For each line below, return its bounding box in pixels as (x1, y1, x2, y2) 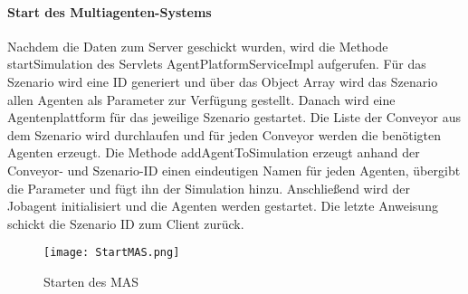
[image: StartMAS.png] (43, 246, 180, 260)
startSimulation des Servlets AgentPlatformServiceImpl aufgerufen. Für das (7, 54, 426, 73)
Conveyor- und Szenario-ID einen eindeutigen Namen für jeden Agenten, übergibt (7, 160, 461, 179)
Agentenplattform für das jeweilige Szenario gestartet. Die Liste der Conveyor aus (7, 108, 462, 127)
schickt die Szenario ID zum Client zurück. (7, 213, 244, 232)
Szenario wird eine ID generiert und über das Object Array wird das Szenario (7, 71, 438, 90)
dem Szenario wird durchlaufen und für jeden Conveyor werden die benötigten (7, 125, 442, 144)
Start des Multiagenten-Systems (7, 2, 212, 21)
